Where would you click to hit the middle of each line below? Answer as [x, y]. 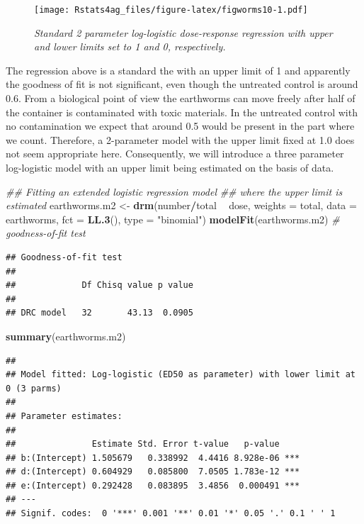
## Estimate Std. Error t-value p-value [143, 444]
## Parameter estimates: [64, 416]
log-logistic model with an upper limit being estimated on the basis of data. [170, 167]
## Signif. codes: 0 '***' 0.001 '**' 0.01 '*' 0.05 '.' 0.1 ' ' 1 [171, 514]
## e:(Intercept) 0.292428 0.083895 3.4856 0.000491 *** [153, 485]
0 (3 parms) [34, 388]
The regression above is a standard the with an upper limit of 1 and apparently [178, 70]
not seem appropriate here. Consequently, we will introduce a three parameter [175, 154]
